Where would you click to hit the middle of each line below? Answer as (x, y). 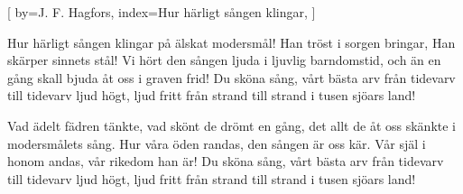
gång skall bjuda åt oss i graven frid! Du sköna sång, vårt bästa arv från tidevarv (231, 77)
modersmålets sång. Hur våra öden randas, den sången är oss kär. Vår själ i (217, 143)
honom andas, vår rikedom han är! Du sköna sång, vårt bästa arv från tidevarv (226, 161)
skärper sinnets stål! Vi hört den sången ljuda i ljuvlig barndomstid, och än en (224, 60)
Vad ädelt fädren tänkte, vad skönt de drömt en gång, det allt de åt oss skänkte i (231, 125)
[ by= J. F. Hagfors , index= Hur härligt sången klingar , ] (162, 12)
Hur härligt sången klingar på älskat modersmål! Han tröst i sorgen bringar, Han (231, 42)
